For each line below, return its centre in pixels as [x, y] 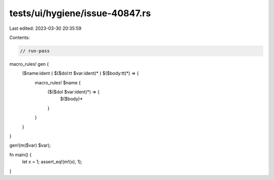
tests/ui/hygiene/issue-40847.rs [80, 13]
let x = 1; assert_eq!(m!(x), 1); [52, 162]
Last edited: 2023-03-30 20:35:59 [45, 28]
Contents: [20, 37]
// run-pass [35, 51]
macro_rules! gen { [29, 64]
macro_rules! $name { [58, 82]
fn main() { [21, 155]
